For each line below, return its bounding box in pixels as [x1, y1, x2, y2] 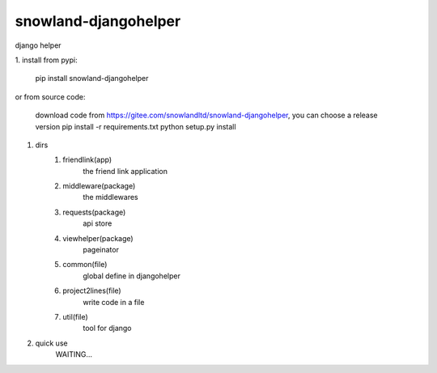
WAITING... [55, 350, 93, 359]
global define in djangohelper [83, 271, 181, 281]
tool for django [83, 324, 133, 333]
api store [83, 218, 112, 228]
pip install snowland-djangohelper [35, 74, 149, 83]
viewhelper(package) [62, 233, 134, 243]
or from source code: [15, 91, 86, 101]
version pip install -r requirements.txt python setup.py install [35, 121, 236, 131]
